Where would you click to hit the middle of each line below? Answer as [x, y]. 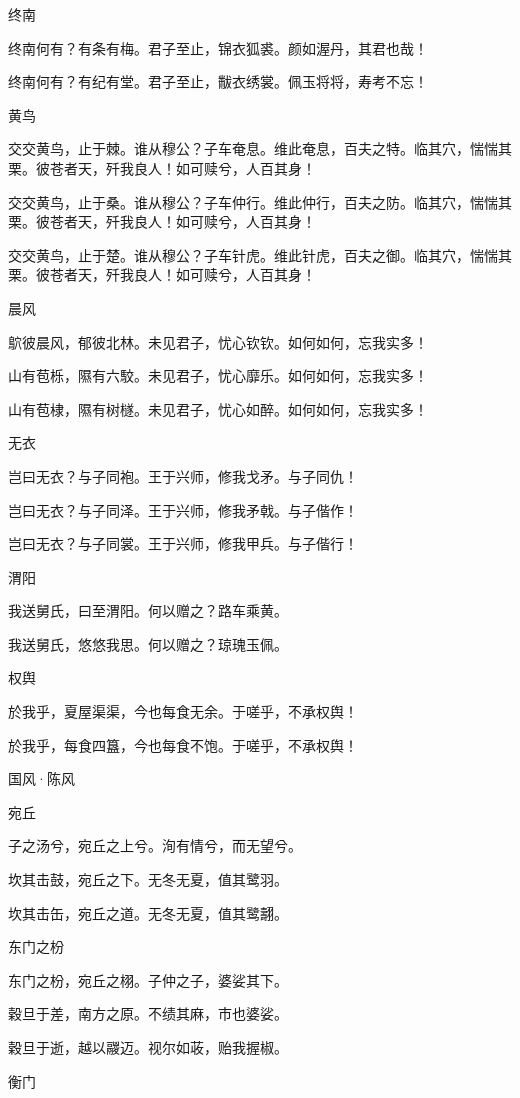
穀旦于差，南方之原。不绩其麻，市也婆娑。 [148, 1013]
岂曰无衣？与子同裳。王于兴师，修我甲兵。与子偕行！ [183, 543]
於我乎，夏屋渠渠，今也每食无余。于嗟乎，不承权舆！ [183, 711]
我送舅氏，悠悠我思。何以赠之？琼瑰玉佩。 [148, 643]
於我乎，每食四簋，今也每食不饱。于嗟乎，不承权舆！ [183, 744]
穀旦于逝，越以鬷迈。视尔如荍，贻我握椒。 [148, 1047]
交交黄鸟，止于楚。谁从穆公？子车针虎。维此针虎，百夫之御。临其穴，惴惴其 [260, 254]
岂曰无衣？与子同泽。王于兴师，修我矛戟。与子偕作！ [183, 509]
